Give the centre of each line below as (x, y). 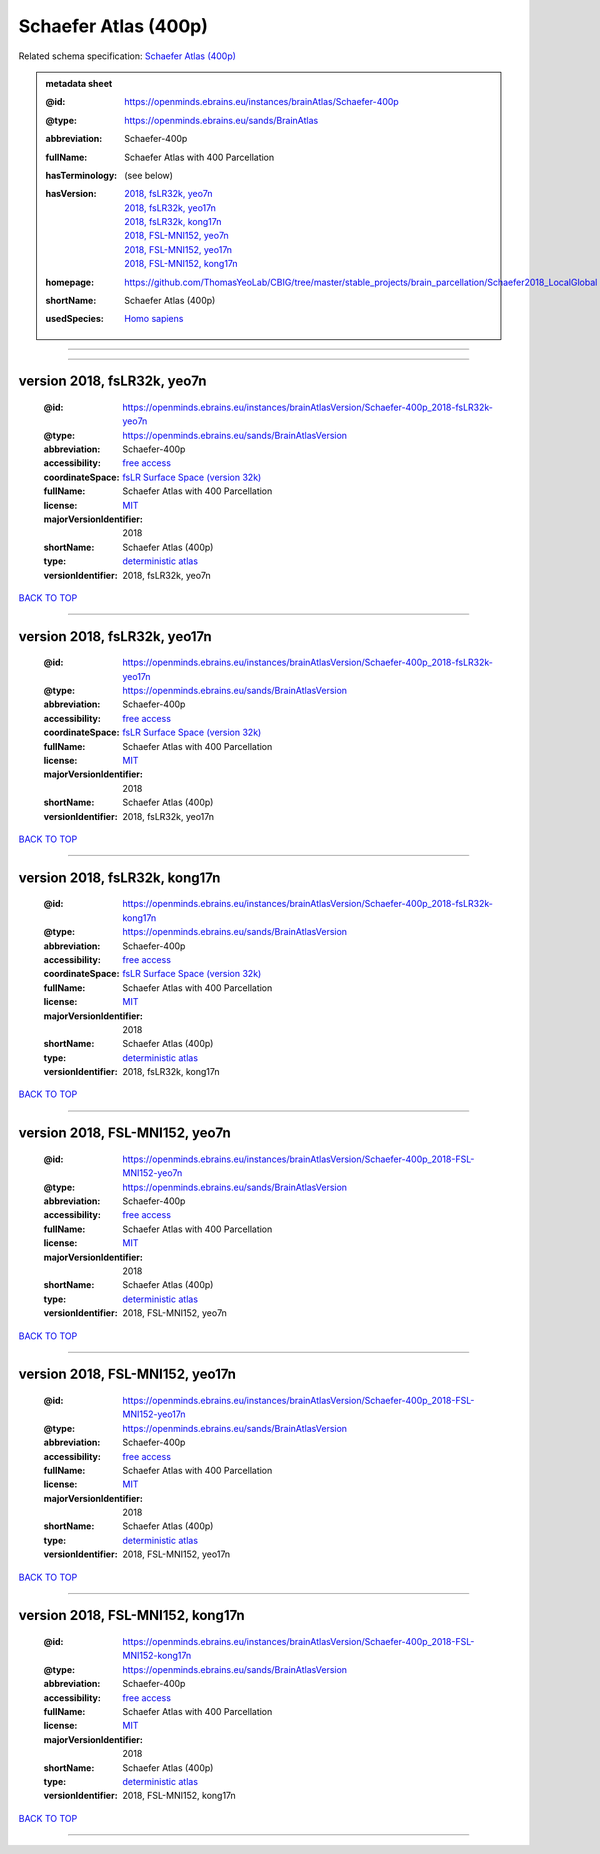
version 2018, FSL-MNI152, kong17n (131, 1615)
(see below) (149, 175)
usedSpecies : (74, 319)
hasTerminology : (81, 175)
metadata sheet (79, 83)
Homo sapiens (154, 319)
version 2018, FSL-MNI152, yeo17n (127, 1374)
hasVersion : (71, 194)
